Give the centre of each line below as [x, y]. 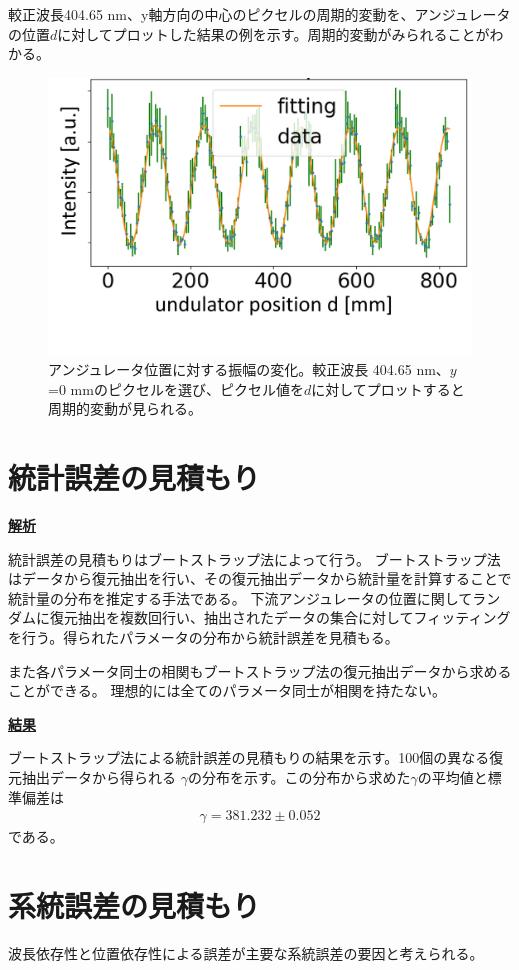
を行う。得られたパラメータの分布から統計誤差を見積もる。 [203, 637]
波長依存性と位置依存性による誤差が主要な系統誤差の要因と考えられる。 [246, 952]
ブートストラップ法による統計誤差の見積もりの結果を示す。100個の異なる [249, 757]
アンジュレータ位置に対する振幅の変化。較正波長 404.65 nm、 [249, 369]
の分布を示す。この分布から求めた [299, 777]
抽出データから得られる [98, 777]
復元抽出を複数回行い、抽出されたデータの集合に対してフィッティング [280, 617]
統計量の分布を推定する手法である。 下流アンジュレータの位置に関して [240, 597]
